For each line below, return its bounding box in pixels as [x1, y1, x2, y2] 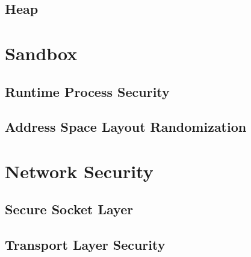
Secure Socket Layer [5, 200, 134, 218]
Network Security [5, 158, 153, 183]
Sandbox [5, 40, 78, 65]
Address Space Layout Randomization [5, 117, 247, 136]
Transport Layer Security [5, 235, 166, 254]
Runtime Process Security [5, 82, 170, 101]
